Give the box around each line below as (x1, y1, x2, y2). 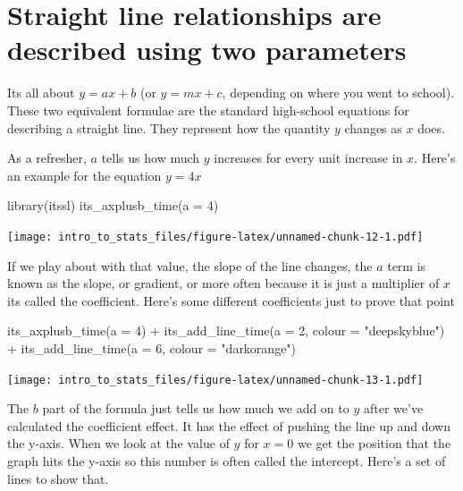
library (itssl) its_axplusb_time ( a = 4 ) (7, 196, 219, 215)
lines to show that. (7, 469, 109, 487)
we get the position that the (297, 434, 451, 453)
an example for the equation (7, 165, 162, 184)
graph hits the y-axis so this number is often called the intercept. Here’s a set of (7, 451, 446, 470)
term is (387, 256, 426, 275)
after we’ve (363, 399, 424, 418)
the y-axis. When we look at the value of (7, 434, 230, 453)
